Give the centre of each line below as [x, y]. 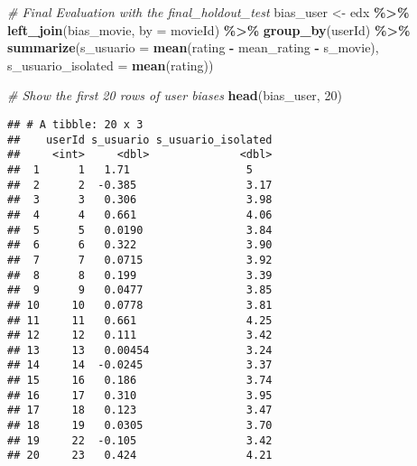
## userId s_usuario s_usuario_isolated [140, 140]
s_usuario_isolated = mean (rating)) [111, 65]
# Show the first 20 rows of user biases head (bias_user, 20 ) [175, 95]
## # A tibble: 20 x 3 [75, 124]
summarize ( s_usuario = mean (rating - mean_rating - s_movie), [193, 47]
